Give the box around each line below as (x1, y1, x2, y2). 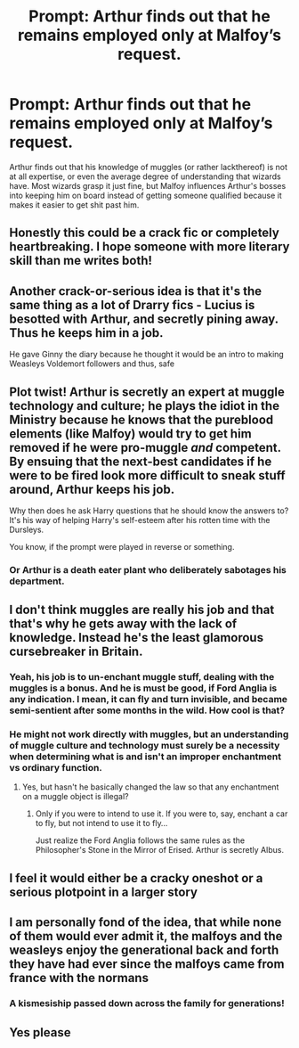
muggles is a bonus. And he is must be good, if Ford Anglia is (9, 682, 278, 694)
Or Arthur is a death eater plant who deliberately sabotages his (9, 563, 287, 576)
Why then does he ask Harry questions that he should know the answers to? (9, 505, 289, 516)
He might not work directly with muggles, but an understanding (9, 728, 289, 741)
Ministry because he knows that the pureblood (9, 412, 274, 427)
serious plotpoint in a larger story (9, 884, 198, 899)
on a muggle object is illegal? (21, 791, 129, 802)
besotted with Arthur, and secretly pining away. (9, 311, 279, 326)
